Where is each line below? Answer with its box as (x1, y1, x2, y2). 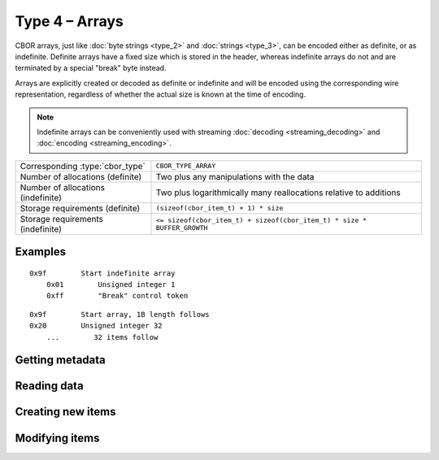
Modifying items (15, 431, 100, 445)
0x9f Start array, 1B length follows (29, 310, 211, 319)
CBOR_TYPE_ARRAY (155, 162, 216, 171)
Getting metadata (15, 354, 106, 367)
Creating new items (15, 405, 116, 419)
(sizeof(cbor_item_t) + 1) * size (155, 204, 284, 213)
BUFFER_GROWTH (155, 223, 208, 232)
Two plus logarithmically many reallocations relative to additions (155, 187, 402, 198)
